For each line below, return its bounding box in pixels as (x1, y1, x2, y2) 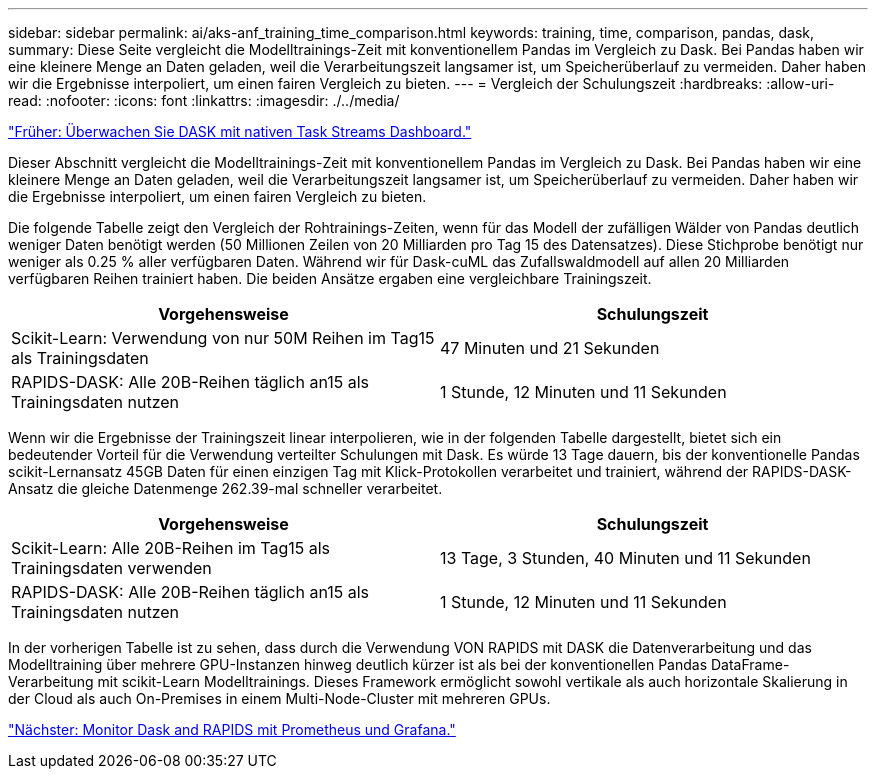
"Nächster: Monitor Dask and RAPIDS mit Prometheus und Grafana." (8, 721, 456, 738)
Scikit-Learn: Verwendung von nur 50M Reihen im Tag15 (11, 328, 435, 348)
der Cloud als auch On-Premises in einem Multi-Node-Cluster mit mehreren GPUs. (8, 690, 551, 707)
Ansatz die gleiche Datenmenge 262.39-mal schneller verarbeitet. (8, 480, 443, 497)
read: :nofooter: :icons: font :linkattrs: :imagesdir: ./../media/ (8, 92, 400, 109)
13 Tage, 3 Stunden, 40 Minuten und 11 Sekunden (440, 548, 811, 568)
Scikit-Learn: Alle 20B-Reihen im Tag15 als (11, 538, 331, 558)
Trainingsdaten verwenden (11, 558, 212, 578)
